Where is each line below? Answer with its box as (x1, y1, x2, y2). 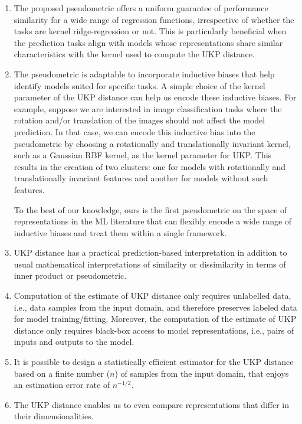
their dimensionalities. (14, 410, 94, 422)
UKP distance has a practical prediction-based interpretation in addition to (14, 246, 287, 259)
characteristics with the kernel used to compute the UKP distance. (14, 48, 255, 60)
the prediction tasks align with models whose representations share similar (14, 36, 283, 48)
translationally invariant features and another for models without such (14, 172, 268, 184)
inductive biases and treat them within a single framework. (14, 226, 227, 239)
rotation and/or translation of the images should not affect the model (14, 114, 265, 126)
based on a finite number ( (14, 367, 110, 379)
